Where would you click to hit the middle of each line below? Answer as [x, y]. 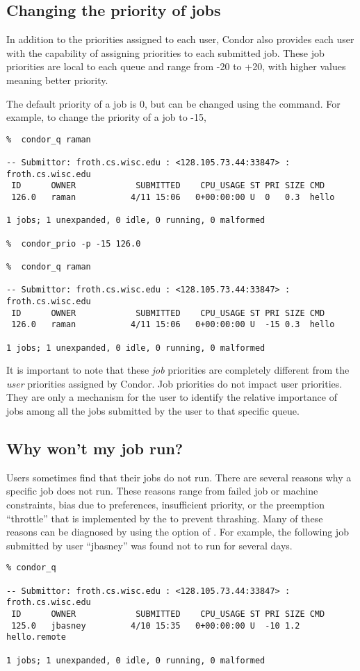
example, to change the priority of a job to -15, [106, 117]
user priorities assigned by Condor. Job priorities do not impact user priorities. [174, 383]
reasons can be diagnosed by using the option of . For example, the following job [178, 532]
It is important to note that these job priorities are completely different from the [178, 370]
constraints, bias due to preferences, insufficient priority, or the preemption [166, 504]
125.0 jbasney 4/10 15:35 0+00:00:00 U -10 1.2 [156, 626]
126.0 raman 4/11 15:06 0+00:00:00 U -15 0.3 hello [173, 325]
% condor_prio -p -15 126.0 [74, 243]
